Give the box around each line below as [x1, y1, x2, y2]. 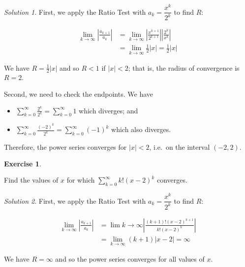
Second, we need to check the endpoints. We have [4, 88, 153, 99]
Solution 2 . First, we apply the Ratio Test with [4, 195, 146, 206]
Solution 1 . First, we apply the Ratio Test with [4, 6, 146, 17]
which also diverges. [111, 124, 171, 134]
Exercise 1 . [4, 158, 41, 168]
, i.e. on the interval [149, 142, 210, 152]
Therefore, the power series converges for [4, 142, 127, 152]
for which [66, 175, 95, 185]
